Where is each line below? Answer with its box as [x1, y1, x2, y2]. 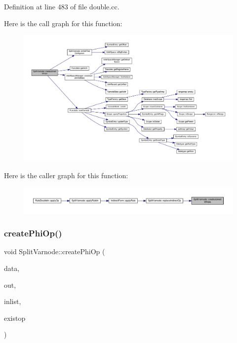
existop [4, 312, 26, 323]
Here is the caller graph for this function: [4, 170, 128, 181]
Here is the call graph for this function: [4, 18, 122, 28]
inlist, [4, 296, 21, 306]
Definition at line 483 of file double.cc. [4, 1, 119, 11]
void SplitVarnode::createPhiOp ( [4, 246, 105, 257]
